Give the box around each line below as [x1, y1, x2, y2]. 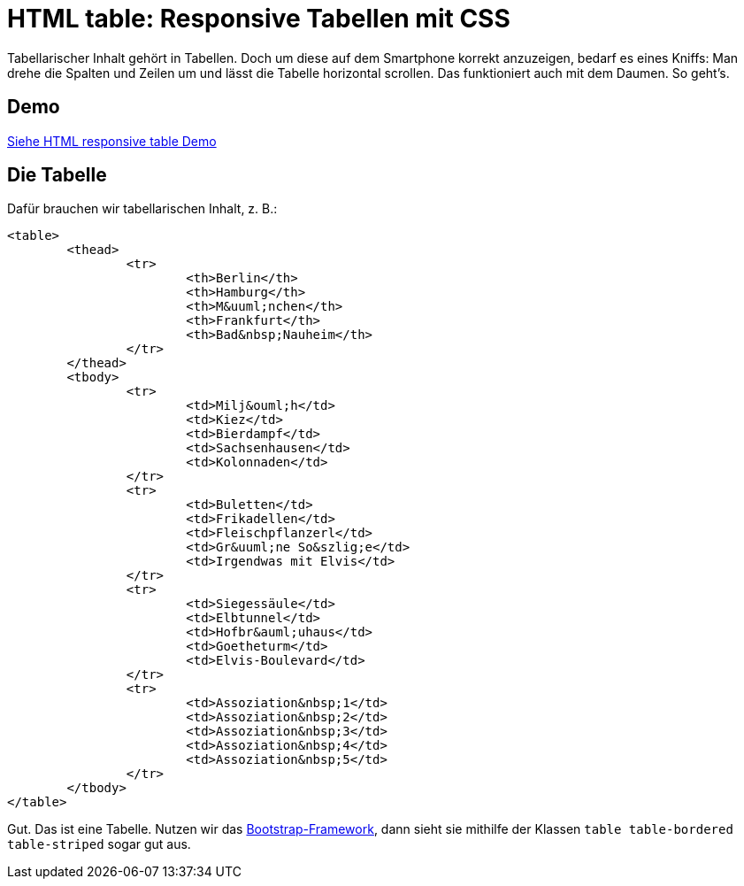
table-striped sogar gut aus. [7, 836, 191, 852]
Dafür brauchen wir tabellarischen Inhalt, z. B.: [7, 201, 278, 217]
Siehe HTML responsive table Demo [7, 133, 217, 149]
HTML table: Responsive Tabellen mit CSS [7, 4, 510, 34]
